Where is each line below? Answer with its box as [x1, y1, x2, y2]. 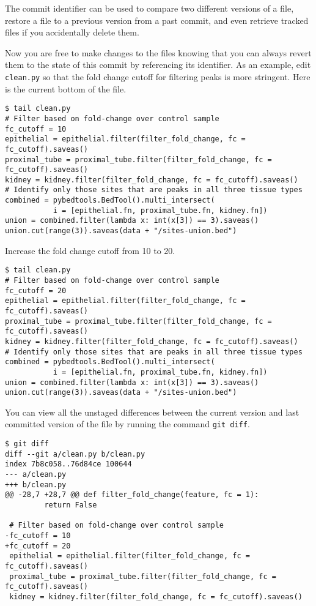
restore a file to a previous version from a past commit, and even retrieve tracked [5, 13, 309, 26]
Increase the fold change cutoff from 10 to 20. [5, 244, 175, 256]
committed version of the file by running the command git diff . [5, 417, 250, 430]
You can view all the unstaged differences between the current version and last [5, 405, 299, 418]
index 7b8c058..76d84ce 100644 [5, 460, 132, 469]
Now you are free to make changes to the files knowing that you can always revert [5, 46, 312, 59]
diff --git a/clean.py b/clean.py [5, 449, 145, 458]
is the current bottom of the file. [5, 82, 127, 95]
